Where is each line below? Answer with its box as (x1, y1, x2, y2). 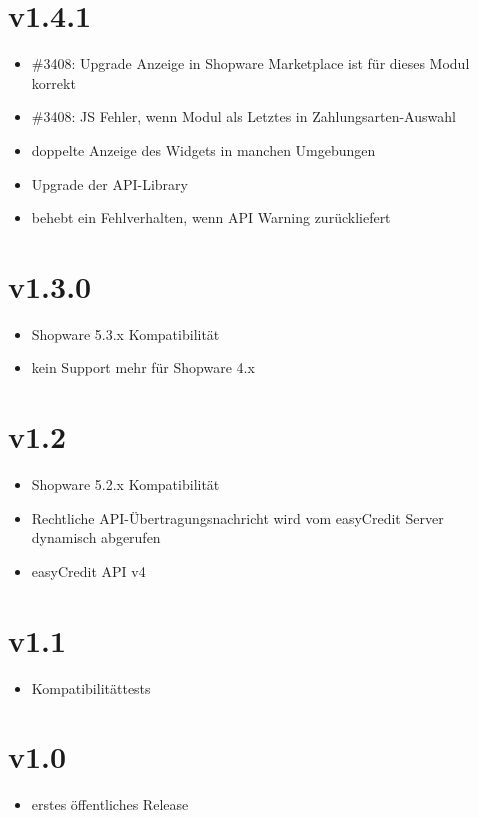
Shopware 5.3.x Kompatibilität (31, 323, 220, 344)
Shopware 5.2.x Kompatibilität (31, 474, 220, 495)
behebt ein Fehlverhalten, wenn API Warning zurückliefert (31, 207, 391, 228)
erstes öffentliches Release (31, 794, 189, 815)
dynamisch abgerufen (31, 527, 161, 548)
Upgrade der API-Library (31, 173, 188, 194)
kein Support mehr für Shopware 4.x (31, 357, 255, 378)
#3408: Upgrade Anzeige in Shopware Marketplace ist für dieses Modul (31, 53, 470, 74)
